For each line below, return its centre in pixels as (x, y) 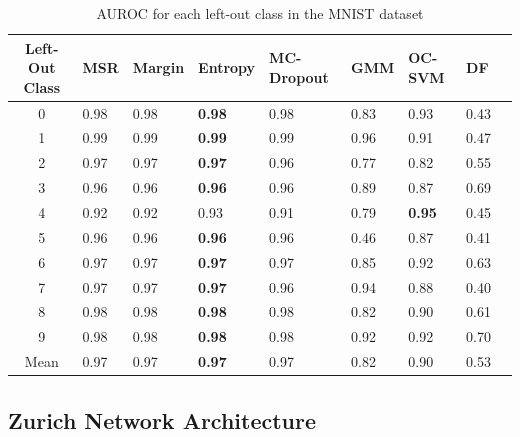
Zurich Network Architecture (162, 419)
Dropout (299, 76)
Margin (158, 67)
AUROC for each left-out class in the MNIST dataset (260, 13)
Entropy (227, 67)
